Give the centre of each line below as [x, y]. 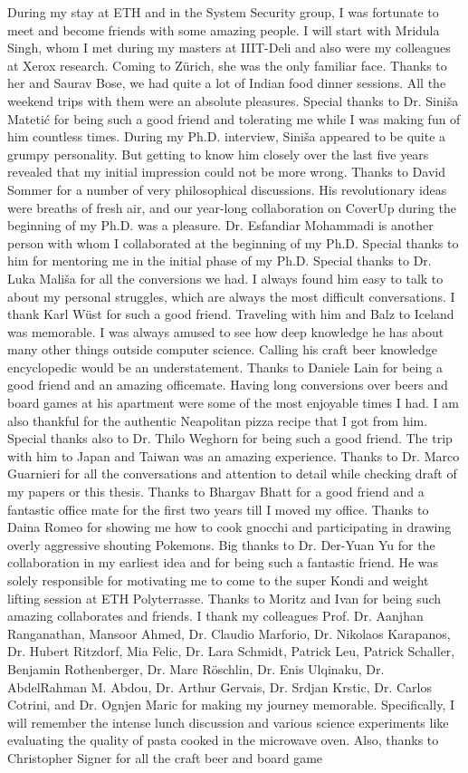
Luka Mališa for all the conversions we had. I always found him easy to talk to [225, 278]
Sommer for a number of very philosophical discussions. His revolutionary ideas [227, 189]
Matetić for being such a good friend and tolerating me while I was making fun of [234, 118]
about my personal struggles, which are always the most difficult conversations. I [231, 296]
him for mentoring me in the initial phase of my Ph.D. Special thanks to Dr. [220, 261]
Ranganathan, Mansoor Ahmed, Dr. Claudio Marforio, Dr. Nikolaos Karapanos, [229, 633]
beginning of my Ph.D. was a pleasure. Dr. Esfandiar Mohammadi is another [220, 225]
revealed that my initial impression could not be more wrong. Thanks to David [226, 172]
